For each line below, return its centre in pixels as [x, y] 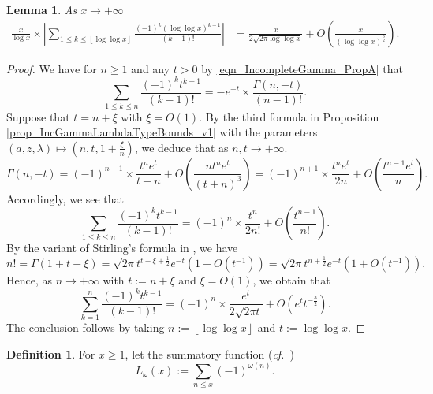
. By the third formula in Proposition [289, 116]
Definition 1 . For [51, 353]
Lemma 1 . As [42, 9]
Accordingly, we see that [65, 198]
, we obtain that [291, 280]
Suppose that [38, 116]
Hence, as [30, 280]
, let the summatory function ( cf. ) [210, 353]
